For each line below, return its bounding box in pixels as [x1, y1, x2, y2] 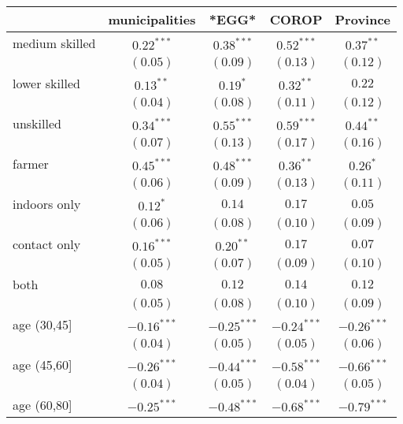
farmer [13, 154, 49, 173]
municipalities [108, 10, 196, 28]
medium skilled [13, 34, 96, 52]
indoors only [13, 195, 81, 213]
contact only [13, 235, 81, 253]
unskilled [13, 114, 61, 132]
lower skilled [13, 74, 80, 92]
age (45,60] [13, 355, 72, 374]
